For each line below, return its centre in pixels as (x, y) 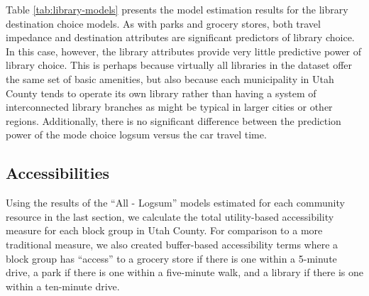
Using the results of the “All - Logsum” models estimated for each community (175, 203)
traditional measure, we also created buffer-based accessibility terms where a (172, 244)
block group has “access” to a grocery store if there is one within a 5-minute (171, 258)
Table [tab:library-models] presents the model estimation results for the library (177, 9)
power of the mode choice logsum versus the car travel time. (136, 135)
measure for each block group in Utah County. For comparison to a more (164, 230)
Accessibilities (58, 173)
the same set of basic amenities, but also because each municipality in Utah (170, 78)
